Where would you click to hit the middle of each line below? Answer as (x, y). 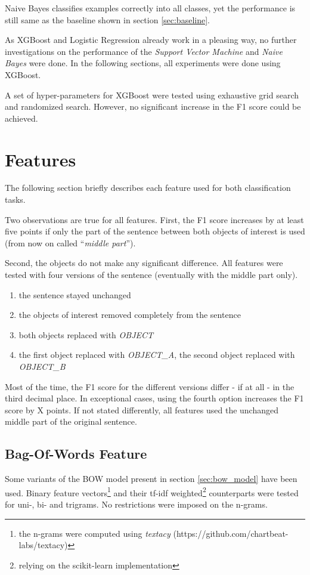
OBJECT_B (42, 366)
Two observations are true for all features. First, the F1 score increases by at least (154, 219)
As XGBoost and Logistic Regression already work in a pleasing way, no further (151, 40)
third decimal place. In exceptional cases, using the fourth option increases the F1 (154, 398)
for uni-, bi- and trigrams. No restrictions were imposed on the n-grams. (136, 504)
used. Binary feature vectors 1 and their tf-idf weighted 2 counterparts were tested (152, 491)
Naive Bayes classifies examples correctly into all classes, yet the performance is (150, 8)
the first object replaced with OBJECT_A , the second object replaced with (157, 355)
